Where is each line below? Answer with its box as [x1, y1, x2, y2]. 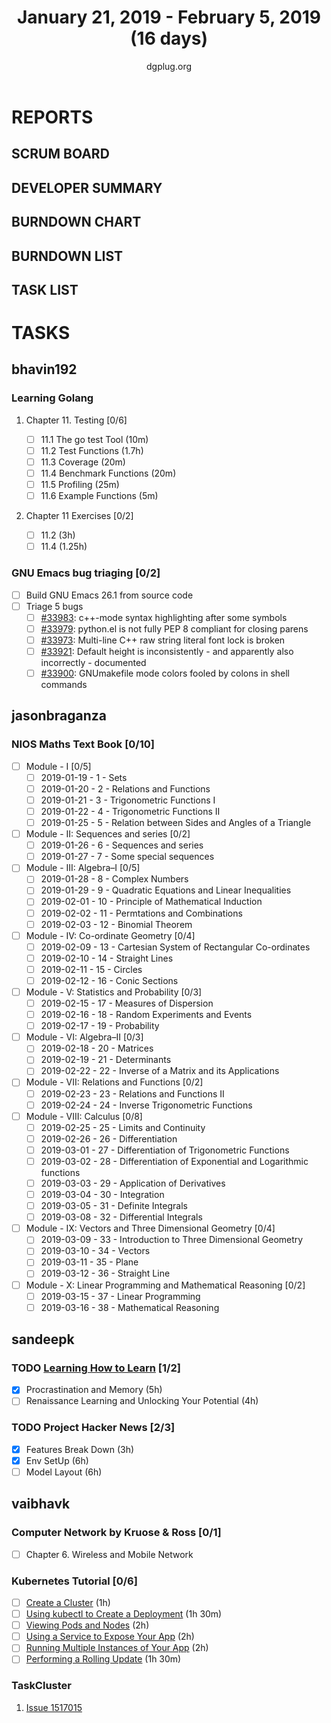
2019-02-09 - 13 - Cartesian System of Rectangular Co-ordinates [40, 941, 311, 953]
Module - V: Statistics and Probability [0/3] [25, 986, 203, 998]
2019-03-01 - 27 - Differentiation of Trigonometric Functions [40, 1144, 290, 1156]
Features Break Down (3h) [25, 1443, 135, 1455]
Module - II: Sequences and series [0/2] [25, 828, 191, 840]
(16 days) [130, 27, 208, 50]
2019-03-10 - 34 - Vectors [40, 1245, 151, 1257]
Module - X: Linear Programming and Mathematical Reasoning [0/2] [25, 1279, 306, 1291]
